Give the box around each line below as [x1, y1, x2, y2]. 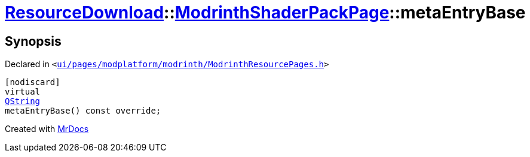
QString [5, 96, 41, 106]
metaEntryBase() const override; [5, 106, 161, 116]
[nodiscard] [5, 77, 60, 87]
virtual [5, 87, 41, 97]
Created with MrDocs [5, 124, 89, 134]
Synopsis [5, 33, 62, 49]
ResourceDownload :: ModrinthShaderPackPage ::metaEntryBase [5, 2, 526, 23]
